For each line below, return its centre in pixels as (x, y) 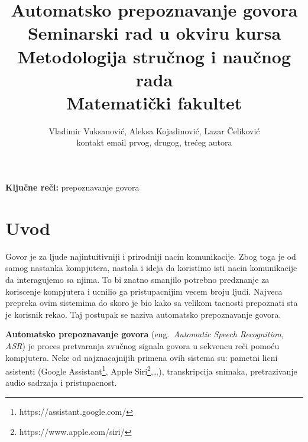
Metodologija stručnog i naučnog (154, 56)
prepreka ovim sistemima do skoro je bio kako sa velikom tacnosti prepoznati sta (152, 303)
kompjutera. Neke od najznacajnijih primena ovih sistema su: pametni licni (142, 357)
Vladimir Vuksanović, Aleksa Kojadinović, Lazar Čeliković (154, 130)
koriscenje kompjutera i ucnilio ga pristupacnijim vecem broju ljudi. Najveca (144, 291)
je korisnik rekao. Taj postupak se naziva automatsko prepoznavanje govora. (143, 314)
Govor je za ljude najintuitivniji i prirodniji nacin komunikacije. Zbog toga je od (151, 256)
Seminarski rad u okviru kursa (154, 33)
